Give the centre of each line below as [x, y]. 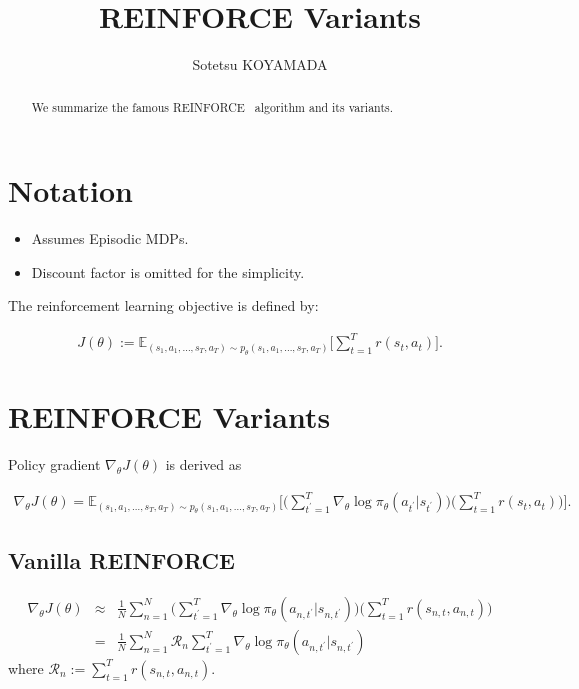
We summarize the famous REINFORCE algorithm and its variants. [212, 106]
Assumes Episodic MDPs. [110, 238]
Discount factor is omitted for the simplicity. [168, 271]
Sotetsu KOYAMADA [260, 64]
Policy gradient [54, 463]
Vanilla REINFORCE [121, 559]
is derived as [203, 463]
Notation [70, 190]
